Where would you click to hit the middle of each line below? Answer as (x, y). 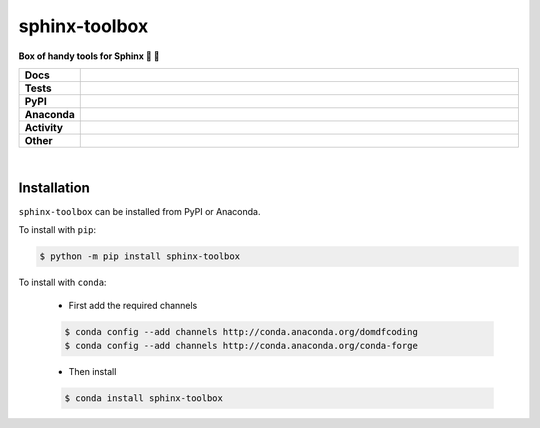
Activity (44, 127)
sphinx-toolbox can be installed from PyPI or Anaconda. (139, 211)
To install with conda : (62, 282)
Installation (54, 187)
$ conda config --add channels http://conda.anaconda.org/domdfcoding (241, 331)
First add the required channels (133, 305)
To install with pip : (57, 230)
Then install (92, 371)
